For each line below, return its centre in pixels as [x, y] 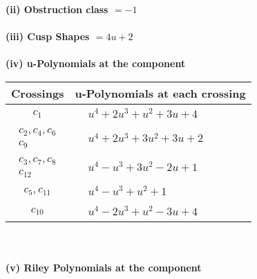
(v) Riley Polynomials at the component [104, 267]
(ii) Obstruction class [57, 9]
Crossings [38, 93]
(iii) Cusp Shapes [48, 36]
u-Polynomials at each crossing [160, 93]
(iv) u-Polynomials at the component [96, 63]
